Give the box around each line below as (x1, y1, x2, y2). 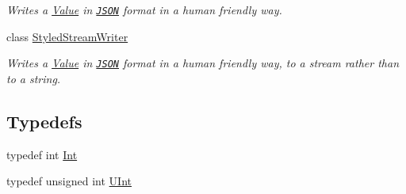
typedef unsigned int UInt (6, 173, 132, 189)
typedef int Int (6, 146, 78, 162)
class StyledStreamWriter (6, 28, 128, 44)
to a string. (6, 70, 61, 86)
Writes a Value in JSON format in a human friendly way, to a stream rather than (6, 55, 399, 71)
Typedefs (6, 108, 82, 133)
